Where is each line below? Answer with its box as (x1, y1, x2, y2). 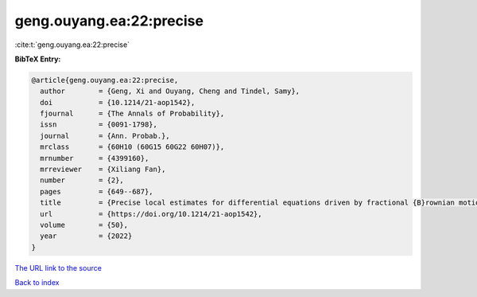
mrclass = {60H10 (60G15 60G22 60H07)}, (40, 143, 225, 151)
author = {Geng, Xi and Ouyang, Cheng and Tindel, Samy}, (40, 87, 301, 96)
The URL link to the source (14, 263, 103, 272)
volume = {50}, (40, 221, 129, 229)
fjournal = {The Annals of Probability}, (40, 109, 225, 119)
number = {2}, (40, 176, 125, 185)
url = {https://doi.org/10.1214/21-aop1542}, (40, 209, 262, 218)
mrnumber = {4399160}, (40, 154, 149, 162)
